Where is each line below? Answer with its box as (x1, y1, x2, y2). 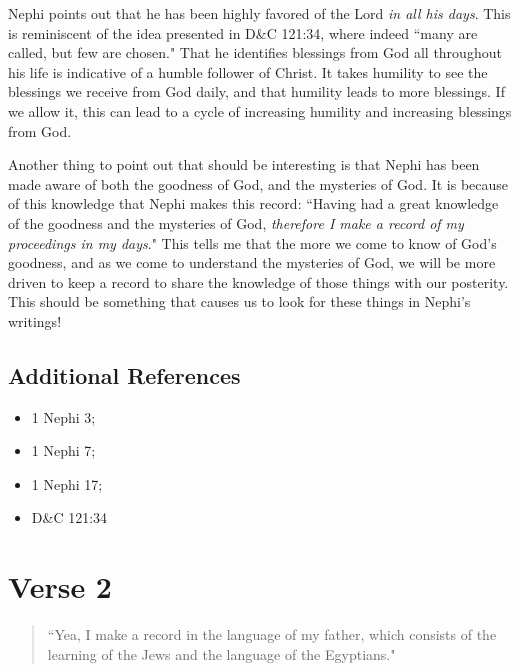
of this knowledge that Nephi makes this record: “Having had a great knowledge (8, 193, 499, 214)
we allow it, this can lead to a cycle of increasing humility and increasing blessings (8, 100, 512, 121)
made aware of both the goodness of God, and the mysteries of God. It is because (8, 173, 509, 194)
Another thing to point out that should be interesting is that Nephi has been (8, 154, 480, 175)
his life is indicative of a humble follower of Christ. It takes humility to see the (8, 61, 488, 82)
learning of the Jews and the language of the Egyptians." (47, 643, 396, 664)
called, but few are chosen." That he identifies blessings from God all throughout (8, 42, 502, 63)
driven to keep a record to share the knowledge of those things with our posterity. (8, 271, 509, 292)
